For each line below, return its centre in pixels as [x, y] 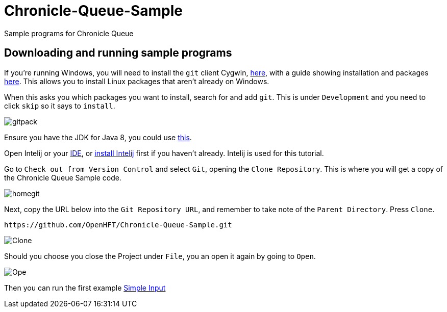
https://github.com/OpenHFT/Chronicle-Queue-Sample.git [118, 225]
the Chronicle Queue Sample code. [63, 177]
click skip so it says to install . [60, 106]
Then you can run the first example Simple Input [85, 288]
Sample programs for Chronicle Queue [69, 33]
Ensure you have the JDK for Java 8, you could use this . [98, 137]
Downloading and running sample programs [118, 53]
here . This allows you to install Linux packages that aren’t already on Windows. [137, 81]
